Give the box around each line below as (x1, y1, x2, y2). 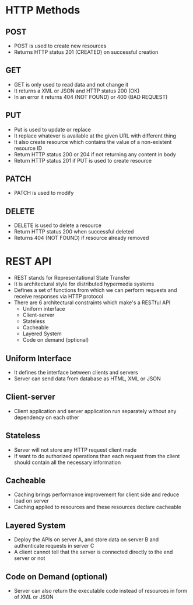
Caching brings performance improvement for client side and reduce (13, 491, 180, 498)
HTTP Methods (5, 4, 80, 17)
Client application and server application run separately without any (13, 407, 177, 414)
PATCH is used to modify (13, 190, 74, 197)
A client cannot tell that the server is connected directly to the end (13, 548, 173, 556)
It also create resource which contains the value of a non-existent (13, 138, 172, 145)
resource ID (13, 145, 43, 152)
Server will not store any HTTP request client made (13, 446, 137, 453)
